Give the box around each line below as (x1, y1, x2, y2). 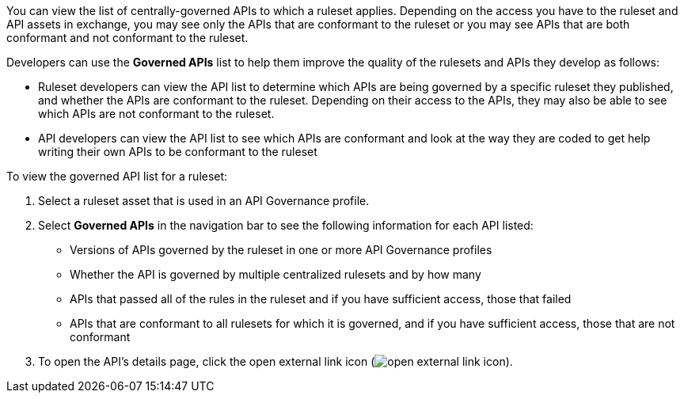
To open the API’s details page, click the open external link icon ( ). (38, 355, 513, 368)
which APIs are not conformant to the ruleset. (38, 107, 275, 120)
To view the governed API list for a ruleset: (6, 169, 228, 183)
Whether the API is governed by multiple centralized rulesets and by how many (70, 268, 481, 281)
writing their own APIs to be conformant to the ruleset (38, 145, 317, 158)
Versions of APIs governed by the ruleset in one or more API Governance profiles (70, 243, 492, 256)
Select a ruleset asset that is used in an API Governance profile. (38, 194, 370, 207)
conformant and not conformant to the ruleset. (6, 31, 249, 44)
